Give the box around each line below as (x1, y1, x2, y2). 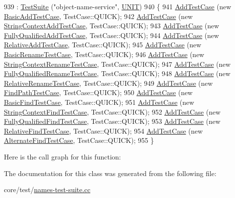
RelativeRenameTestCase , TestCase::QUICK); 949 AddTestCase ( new (4, 78, 213, 88)
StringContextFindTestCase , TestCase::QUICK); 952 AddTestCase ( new (4, 106, 221, 117)
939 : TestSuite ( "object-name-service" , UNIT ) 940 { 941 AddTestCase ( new (4, 1, 231, 11)
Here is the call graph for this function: (4, 151, 121, 161)
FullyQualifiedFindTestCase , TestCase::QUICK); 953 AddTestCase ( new (4, 116, 221, 126)
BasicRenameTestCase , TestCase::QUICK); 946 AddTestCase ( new (4, 49, 204, 59)
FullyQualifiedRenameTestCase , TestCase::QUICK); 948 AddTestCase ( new (4, 68, 231, 79)
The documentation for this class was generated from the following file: (4, 168, 216, 178)
